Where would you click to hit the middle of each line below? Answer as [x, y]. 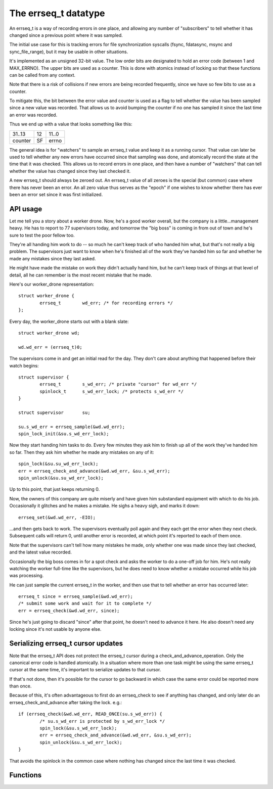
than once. [20, 686]
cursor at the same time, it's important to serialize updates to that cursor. [85, 670]
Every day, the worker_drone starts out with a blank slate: [69, 321]
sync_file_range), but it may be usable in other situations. [69, 52]
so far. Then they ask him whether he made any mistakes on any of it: [82, 452]
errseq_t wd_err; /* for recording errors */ [106, 303]
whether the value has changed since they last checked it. [70, 171]
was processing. [27, 576]
